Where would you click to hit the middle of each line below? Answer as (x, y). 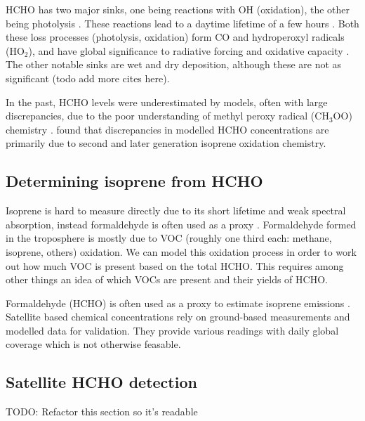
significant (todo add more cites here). (88, 78)
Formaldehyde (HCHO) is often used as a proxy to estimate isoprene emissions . (178, 303)
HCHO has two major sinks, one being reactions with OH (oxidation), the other (178, 9)
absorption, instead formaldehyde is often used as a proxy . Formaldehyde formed (181, 224)
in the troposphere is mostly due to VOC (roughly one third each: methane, (169, 238)
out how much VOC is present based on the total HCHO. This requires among (175, 265)
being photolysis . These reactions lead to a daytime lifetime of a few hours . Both (182, 23)
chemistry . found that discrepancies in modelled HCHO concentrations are (167, 129)
